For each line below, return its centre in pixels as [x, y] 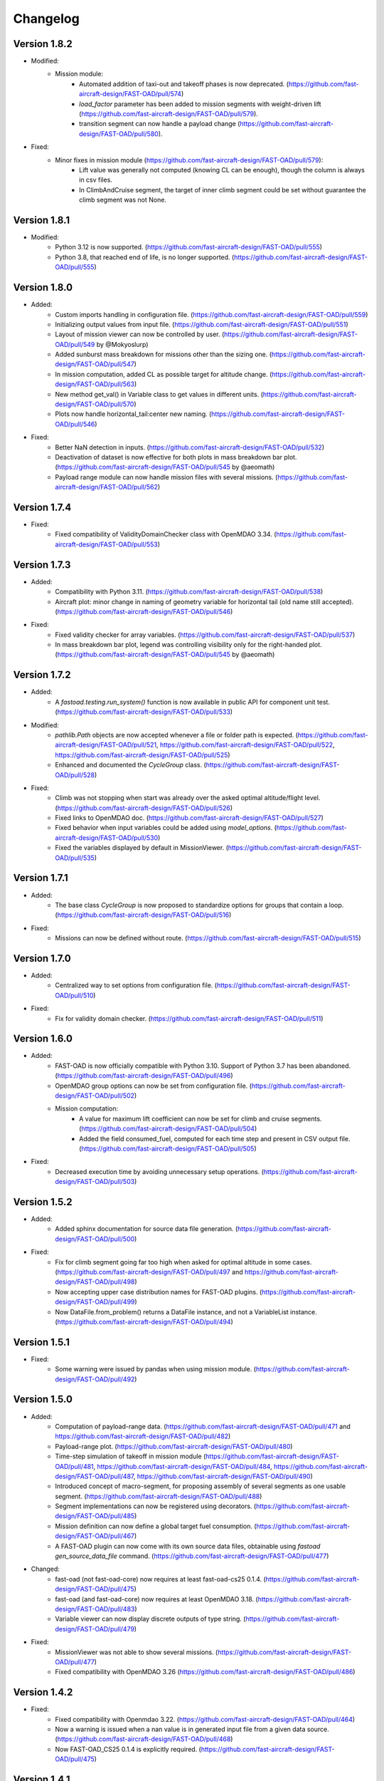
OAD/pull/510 [74, 995]
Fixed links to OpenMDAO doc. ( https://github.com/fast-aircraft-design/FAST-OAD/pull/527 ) [189, 818]
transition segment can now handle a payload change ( [160, 124]
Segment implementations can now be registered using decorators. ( [156, 1506]
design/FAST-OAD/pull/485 [95, 1516]
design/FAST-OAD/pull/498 [95, 1282]
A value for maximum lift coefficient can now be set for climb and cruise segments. [201, 1118]
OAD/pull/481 [74, 1466]
